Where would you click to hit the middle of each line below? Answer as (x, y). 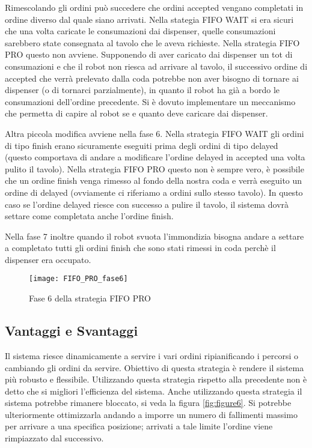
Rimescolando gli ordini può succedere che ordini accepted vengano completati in (154, 7)
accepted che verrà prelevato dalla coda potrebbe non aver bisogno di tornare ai (152, 78)
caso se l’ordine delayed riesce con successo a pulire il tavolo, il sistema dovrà (147, 204)
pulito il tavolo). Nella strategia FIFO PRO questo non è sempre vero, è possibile (154, 168)
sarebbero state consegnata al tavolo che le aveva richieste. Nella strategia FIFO (152, 42)
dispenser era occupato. (48, 259)
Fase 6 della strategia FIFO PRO (90, 298)
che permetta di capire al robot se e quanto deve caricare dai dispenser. (136, 113)
